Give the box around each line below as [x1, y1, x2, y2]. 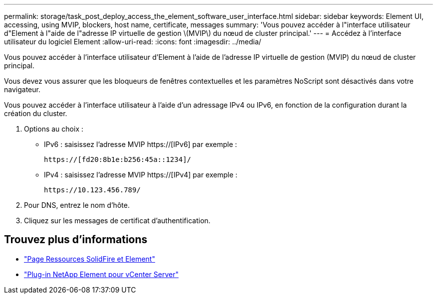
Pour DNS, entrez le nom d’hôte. [24, 201, 130, 209]
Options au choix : [24, 125, 83, 133]
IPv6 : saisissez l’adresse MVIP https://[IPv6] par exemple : [44, 140, 237, 149]
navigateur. [4, 85, 40, 94]
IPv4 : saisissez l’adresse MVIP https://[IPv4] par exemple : [44, 170, 237, 179]
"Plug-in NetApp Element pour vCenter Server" [24, 270, 179, 279]
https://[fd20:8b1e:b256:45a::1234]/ [44, 155, 192, 163]
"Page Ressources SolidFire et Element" [24, 254, 155, 263]
